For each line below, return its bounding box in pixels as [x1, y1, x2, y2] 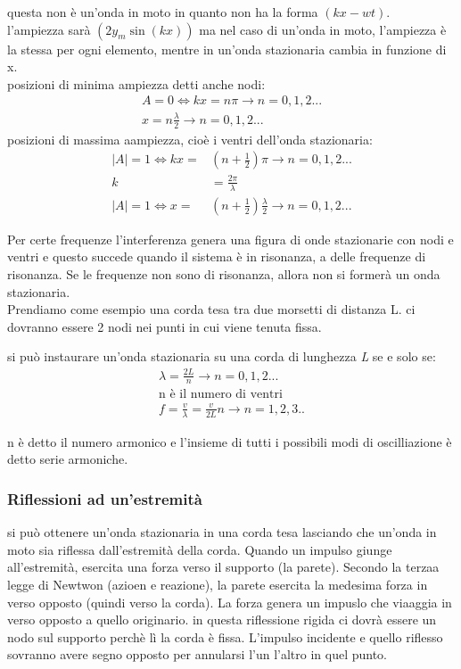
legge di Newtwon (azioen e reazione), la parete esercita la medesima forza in [7, 574, 428, 593]
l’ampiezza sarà [7, 20, 91, 38]
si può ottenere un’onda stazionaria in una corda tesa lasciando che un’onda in [7, 523, 437, 541]
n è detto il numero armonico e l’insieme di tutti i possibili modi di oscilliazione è [7, 432, 452, 450]
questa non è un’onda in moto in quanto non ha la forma [7, 3, 318, 21]
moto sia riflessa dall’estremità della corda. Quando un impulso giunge [7, 540, 392, 558]
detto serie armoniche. [7, 450, 128, 468]
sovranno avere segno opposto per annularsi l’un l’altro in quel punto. [7, 645, 388, 664]
